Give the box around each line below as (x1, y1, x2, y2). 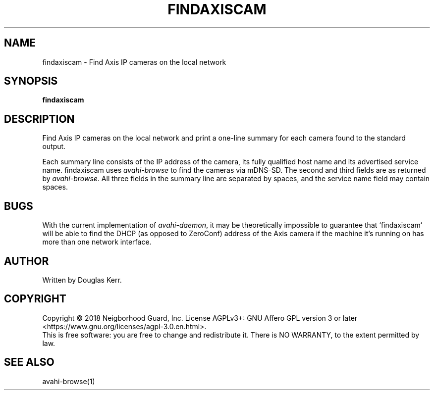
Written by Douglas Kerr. (42, 275, 122, 284)
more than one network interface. (42, 238, 152, 246)
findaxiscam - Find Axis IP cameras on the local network (42, 57, 226, 66)
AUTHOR (4, 254, 49, 267)
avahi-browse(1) (42, 377, 95, 386)
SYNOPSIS (4, 75, 58, 88)
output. (42, 142, 66, 151)
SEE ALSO (4, 356, 54, 369)
